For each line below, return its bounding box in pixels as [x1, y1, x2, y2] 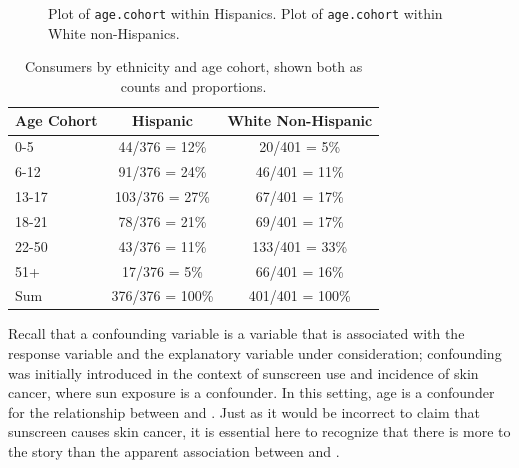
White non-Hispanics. [48, 22, 180, 43]
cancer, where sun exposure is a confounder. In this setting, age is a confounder [8, 382, 495, 403]
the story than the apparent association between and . [8, 441, 340, 461]
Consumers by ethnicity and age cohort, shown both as [25, 56, 363, 77]
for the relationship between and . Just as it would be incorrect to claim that [8, 401, 480, 422]
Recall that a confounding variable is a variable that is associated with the [8, 323, 465, 344]
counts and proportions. [120, 75, 267, 96]
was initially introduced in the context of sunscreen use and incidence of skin [8, 362, 479, 383]
